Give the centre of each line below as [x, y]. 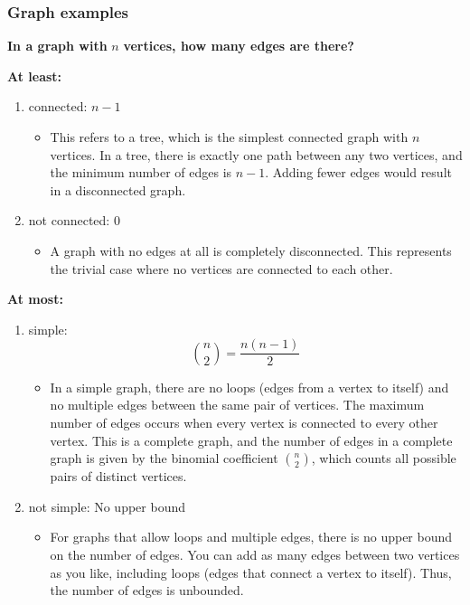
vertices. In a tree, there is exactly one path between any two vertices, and [256, 154]
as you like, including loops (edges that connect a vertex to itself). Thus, [251, 572]
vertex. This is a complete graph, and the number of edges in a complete [251, 440]
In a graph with [57, 46]
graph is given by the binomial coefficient [164, 458]
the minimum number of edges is [141, 172]
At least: [35, 76]
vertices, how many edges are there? [239, 46]
